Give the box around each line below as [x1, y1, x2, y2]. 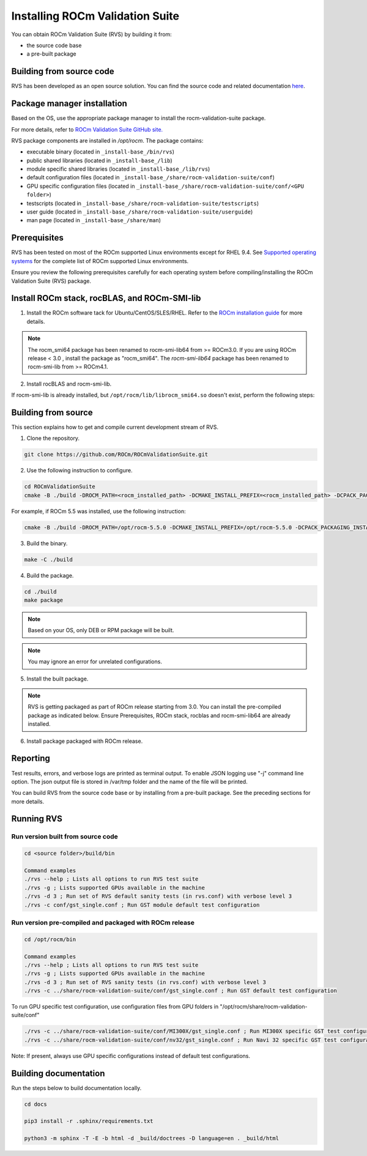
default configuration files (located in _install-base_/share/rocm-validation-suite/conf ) [26, 174, 275, 181]
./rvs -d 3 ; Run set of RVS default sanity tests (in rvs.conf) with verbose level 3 [24, 893, 292, 900]
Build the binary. [26, 539, 68, 547]
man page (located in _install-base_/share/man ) [26, 217, 161, 224]
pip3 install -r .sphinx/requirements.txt [24, 1117, 154, 1125]
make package [24, 597, 64, 604]
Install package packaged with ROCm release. [26, 737, 143, 745]
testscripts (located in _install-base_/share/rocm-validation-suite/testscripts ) [26, 200, 259, 207]
